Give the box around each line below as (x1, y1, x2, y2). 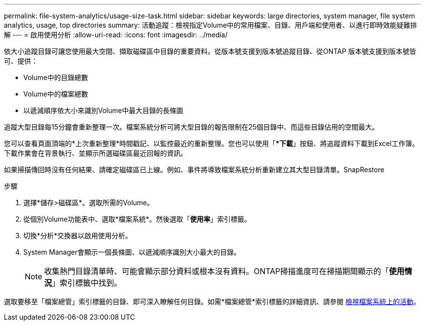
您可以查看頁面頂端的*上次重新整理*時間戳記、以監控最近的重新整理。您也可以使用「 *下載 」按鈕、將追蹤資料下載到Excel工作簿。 (4, 139, 419, 147)
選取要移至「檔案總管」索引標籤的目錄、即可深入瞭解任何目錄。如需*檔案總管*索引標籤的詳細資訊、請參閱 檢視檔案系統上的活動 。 (4, 297, 420, 306)
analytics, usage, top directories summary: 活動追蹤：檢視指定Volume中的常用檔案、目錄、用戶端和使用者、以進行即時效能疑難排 (4, 21, 417, 29)
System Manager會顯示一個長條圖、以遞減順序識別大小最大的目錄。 (23, 248, 241, 256)
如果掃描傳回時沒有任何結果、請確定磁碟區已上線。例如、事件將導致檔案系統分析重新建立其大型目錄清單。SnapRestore (4, 165, 385, 174)
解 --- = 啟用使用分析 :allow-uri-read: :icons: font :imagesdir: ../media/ (4, 31, 228, 39)
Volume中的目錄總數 (23, 73, 88, 81)
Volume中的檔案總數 (23, 90, 88, 98)
